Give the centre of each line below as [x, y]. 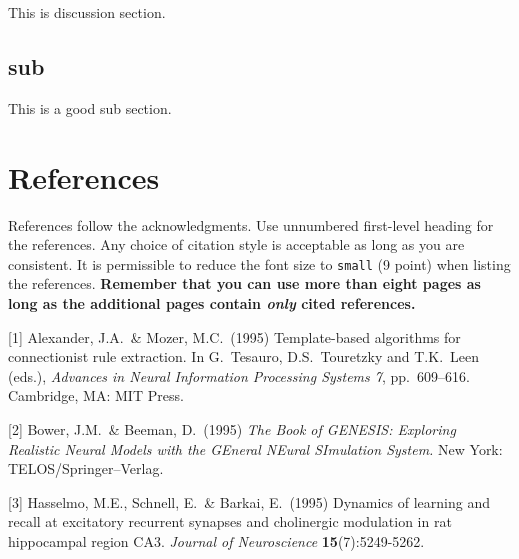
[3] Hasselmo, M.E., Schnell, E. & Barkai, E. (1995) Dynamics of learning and [249, 501]
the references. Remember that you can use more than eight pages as [244, 283]
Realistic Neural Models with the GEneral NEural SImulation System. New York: [255, 448]
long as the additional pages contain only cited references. [212, 302]
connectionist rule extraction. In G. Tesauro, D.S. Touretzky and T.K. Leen [244, 356]
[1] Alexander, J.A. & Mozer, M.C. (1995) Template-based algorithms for [234, 336]
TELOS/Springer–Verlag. [86, 468]
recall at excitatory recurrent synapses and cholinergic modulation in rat [230, 521]
